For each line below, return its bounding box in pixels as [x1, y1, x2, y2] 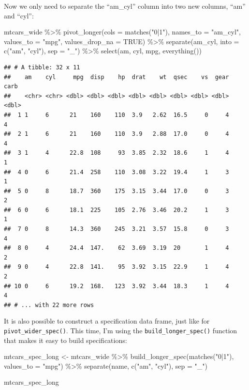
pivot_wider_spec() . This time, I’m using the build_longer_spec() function [4, 325, 237, 335]
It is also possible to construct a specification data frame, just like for [4, 316, 210, 326]
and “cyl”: [4, 10, 34, 20]
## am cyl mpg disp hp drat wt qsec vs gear [4, 73, 229, 81]
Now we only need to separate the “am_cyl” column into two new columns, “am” [4, 1, 246, 11]
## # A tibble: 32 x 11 [4, 64, 80, 71]
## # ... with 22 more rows [4, 301, 94, 309]
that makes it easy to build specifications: [4, 335, 127, 345]
